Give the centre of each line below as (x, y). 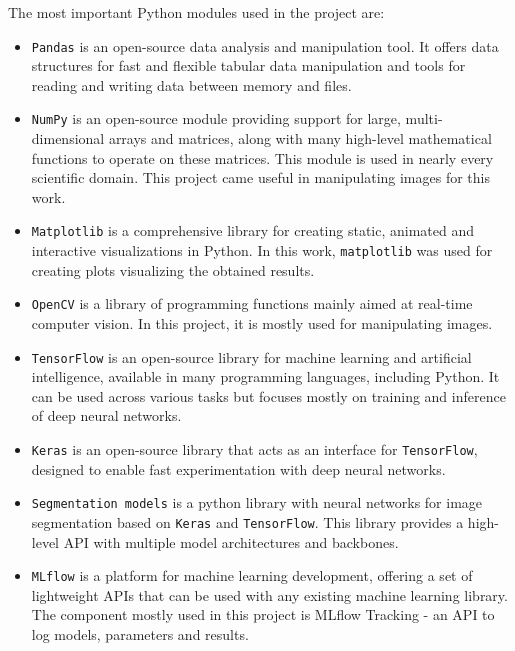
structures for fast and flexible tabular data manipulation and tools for (248, 65)
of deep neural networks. (106, 415)
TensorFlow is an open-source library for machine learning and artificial (251, 356)
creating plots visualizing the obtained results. (173, 269)
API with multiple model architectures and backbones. (231, 541)
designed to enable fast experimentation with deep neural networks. (238, 468)
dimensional (68, 138)
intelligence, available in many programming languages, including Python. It (265, 376)
